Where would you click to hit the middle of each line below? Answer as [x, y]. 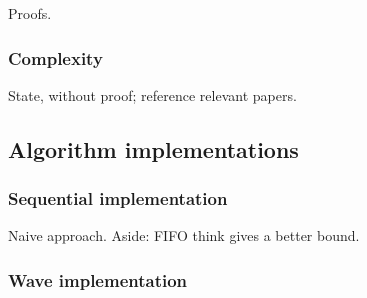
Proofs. [30, 13]
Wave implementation [98, 279]
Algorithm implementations [153, 148]
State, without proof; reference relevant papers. [152, 94]
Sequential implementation [118, 198]
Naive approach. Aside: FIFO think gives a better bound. [184, 235]
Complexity [55, 57]
